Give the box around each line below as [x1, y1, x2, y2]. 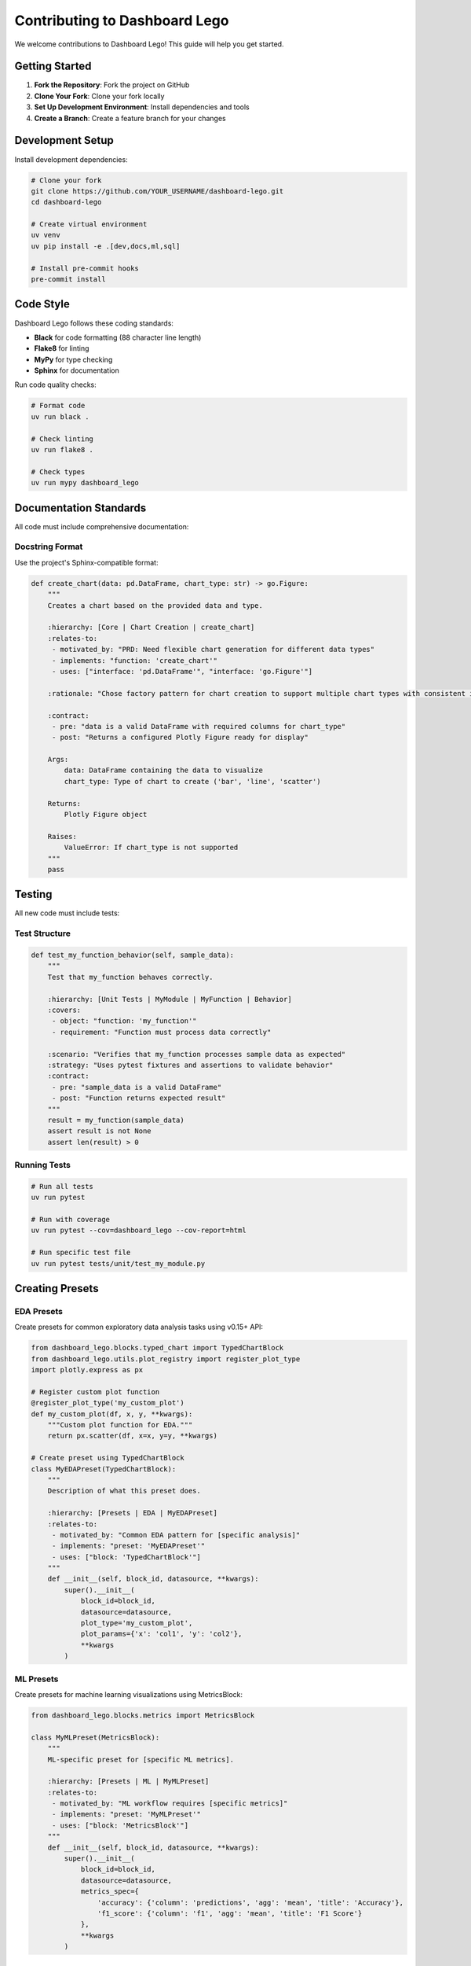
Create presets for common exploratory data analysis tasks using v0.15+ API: [14, 1322, 263, 1332]
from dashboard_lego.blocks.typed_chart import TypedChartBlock [31, 1343, 284, 1353]
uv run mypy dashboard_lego [31, 478, 139, 488]
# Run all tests [31, 1182, 94, 1191]
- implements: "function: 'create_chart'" [51, 656, 217, 665]
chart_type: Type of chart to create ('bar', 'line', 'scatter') [64, 777, 321, 786]
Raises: [47, 832, 78, 841]
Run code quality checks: [14, 380, 97, 389]
